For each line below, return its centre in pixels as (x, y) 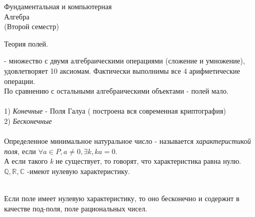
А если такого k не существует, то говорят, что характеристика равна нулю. (123, 161)
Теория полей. (26, 43)
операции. (20, 81)
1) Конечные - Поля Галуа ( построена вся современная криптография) (115, 111)
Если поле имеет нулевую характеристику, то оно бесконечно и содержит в (122, 198)
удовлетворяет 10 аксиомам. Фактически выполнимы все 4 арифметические (122, 70)
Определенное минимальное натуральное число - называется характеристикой (128, 141)
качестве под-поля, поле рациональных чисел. (76, 208)
